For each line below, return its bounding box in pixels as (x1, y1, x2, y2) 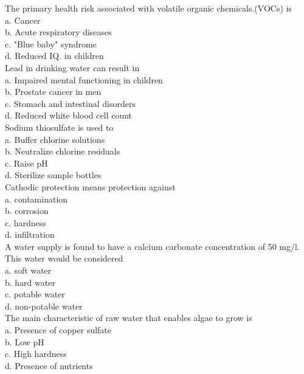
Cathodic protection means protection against (5, 180, 176, 193)
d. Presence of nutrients (5, 359, 93, 372)
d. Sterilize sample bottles (5, 168, 102, 181)
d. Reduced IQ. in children (5, 49, 104, 62)
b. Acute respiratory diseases (5, 26, 112, 38)
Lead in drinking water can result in (5, 61, 140, 74)
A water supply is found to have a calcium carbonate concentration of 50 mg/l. (5, 240, 300, 252)
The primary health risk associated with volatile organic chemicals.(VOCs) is (5, 2, 292, 14)
